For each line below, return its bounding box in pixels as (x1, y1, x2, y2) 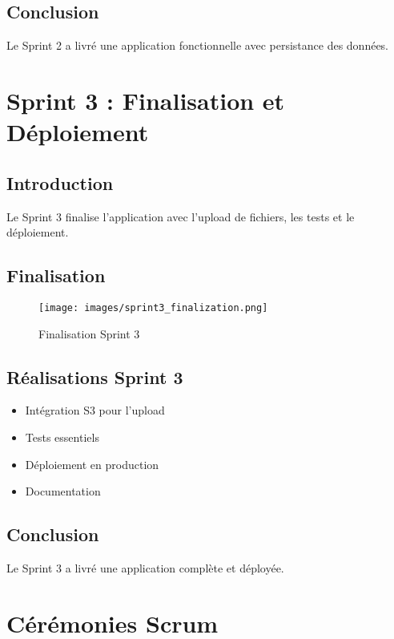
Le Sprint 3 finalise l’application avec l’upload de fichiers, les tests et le (6, 208, 355, 224)
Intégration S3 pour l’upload (25, 402, 165, 419)
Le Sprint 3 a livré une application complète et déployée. (6, 559, 284, 576)
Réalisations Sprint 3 (6, 364, 183, 389)
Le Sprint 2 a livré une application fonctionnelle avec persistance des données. (6, 37, 389, 54)
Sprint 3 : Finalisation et (6, 83, 285, 116)
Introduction (6, 170, 114, 195)
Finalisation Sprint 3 (38, 325, 140, 342)
